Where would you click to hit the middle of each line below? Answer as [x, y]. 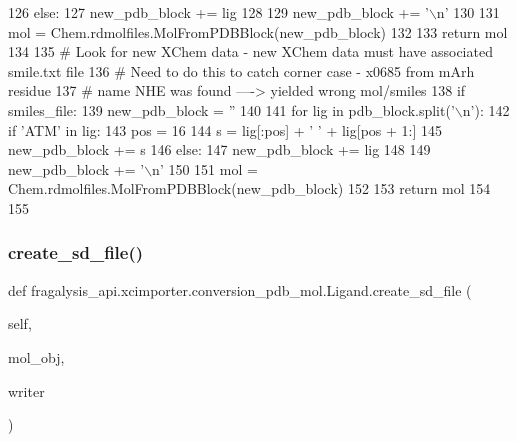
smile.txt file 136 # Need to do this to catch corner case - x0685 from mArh [241, 70]
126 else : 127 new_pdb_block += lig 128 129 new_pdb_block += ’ [218, 12]
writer [26, 390]
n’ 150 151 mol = [205, 168]
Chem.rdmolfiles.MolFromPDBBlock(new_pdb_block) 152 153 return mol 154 [249, 188]
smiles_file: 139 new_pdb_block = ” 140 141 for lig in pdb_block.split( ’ [231, 109]
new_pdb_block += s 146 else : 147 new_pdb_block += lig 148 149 [219, 149]
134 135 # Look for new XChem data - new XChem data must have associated [250, 51]
